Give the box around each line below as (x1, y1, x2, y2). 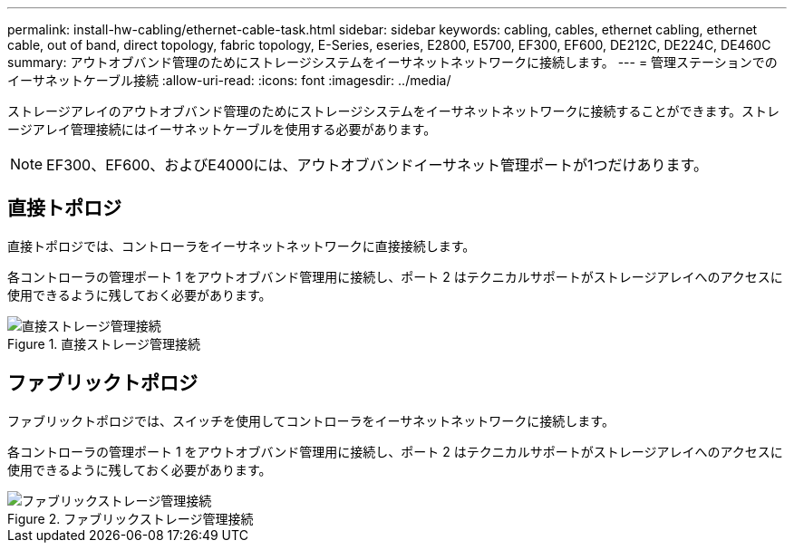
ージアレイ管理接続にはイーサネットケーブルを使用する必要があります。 (7, 121, 437, 137)
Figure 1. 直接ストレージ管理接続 (7, 335, 201, 352)
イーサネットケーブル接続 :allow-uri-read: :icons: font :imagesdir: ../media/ (7, 72, 451, 88)
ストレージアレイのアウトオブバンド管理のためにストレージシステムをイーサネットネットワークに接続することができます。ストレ (7, 103, 780, 119)
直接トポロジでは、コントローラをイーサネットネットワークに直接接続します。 (7, 237, 476, 254)
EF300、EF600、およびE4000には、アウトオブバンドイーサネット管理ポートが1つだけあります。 (46, 156, 708, 174)
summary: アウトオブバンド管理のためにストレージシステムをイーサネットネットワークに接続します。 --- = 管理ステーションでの (7, 54, 778, 70)
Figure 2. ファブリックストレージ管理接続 (7, 510, 254, 526)
